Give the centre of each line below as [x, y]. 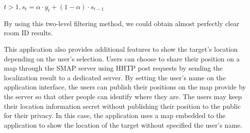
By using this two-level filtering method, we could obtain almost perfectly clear [122, 23]
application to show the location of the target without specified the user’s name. [123, 125]
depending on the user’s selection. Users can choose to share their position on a [122, 58]
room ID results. [28, 33]
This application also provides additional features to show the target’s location [121, 49]
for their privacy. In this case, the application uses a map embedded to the [115, 115]
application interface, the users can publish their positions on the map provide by [125, 87]
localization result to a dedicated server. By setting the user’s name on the [115, 77]
